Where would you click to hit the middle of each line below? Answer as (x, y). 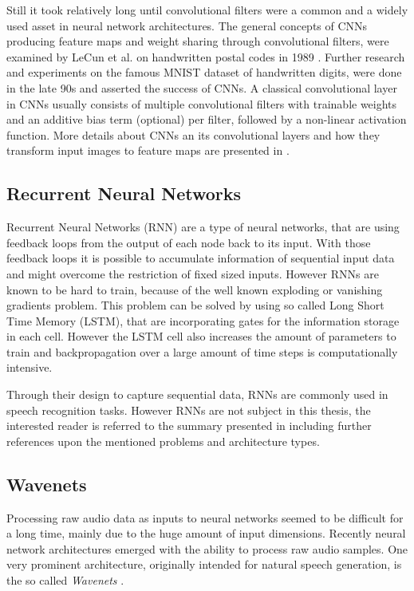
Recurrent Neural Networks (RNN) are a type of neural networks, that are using (203, 227)
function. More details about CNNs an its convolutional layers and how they (193, 134)
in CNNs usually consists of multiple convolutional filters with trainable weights (202, 103)
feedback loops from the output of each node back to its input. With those (189, 242)
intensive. (30, 367)
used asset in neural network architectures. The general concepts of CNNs (187, 25)
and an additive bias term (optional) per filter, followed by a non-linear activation (207, 119)
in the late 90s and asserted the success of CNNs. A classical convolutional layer (202, 87)
